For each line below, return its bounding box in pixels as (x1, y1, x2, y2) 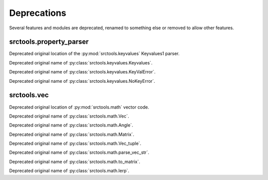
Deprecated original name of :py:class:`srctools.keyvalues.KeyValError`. (9, 69, 156, 75)
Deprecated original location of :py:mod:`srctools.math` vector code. (9, 104, 149, 110)
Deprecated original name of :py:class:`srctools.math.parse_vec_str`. (9, 149, 149, 156)
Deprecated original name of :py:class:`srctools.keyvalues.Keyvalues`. (9, 60, 153, 65)
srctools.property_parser (9, 38, 89, 46)
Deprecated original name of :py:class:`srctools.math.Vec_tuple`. (9, 140, 141, 146)
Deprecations (9, 7, 67, 18)
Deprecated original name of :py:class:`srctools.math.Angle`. (9, 122, 134, 128)
